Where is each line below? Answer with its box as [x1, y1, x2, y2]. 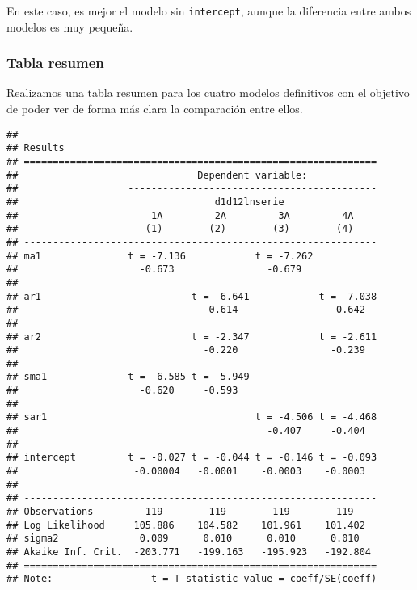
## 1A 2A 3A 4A [6, 209, 354, 221]
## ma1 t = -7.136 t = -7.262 [6, 250, 314, 262]
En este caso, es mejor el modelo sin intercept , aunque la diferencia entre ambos [6, 2, 411, 19]
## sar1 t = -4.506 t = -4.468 [6, 411, 377, 424]
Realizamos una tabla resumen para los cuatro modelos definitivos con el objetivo [6, 84, 410, 101]
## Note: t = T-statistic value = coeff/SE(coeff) [6, 573, 377, 585]
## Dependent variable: [6, 169, 308, 181]
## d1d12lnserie [6, 196, 284, 208]
